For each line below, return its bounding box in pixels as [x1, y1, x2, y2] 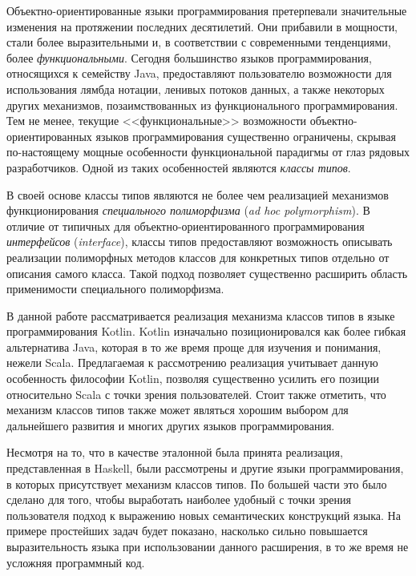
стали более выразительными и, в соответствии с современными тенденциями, [6, 34, 391, 50]
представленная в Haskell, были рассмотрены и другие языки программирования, [6, 460, 404, 477]
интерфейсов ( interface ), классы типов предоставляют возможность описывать [6, 233, 393, 250]
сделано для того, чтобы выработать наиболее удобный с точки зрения [6, 491, 351, 508]
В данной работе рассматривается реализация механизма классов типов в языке [6, 307, 395, 324]
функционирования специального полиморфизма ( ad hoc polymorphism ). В [6, 202, 370, 219]
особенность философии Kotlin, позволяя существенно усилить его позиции [6, 370, 379, 387]
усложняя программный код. [6, 554, 145, 570]
